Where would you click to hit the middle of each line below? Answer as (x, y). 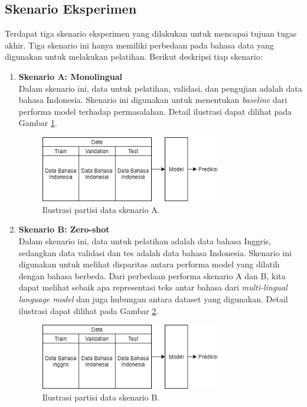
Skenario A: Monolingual (70, 76)
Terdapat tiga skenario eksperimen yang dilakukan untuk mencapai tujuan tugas (151, 33)
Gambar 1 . (38, 123)
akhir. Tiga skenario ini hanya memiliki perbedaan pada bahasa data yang (139, 45)
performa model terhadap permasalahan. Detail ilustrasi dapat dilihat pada (155, 111)
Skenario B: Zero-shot (64, 229)
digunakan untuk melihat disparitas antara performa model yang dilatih (149, 264)
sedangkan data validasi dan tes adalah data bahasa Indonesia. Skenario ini (155, 252)
